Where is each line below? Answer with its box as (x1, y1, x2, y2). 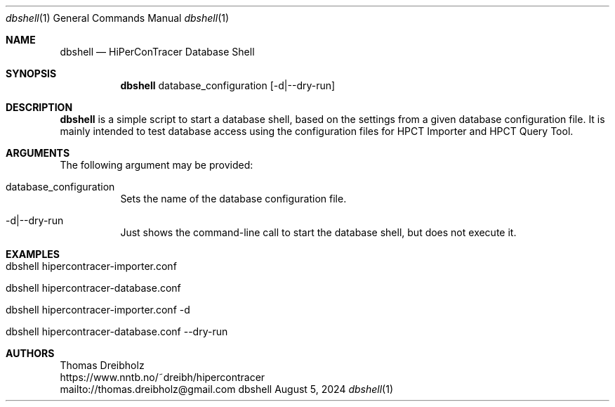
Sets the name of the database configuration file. (120, 193, 347, 205)
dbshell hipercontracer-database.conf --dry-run (6, 325, 228, 337)
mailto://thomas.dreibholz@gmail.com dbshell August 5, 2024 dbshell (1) (60, 383, 394, 395)
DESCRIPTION (6, 101, 73, 113)
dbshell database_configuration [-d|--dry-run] (120, 79, 336, 91)
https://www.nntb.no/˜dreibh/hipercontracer (60, 371, 265, 383)
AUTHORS (6, 347, 55, 359)
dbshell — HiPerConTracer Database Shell (60, 46, 255, 58)
